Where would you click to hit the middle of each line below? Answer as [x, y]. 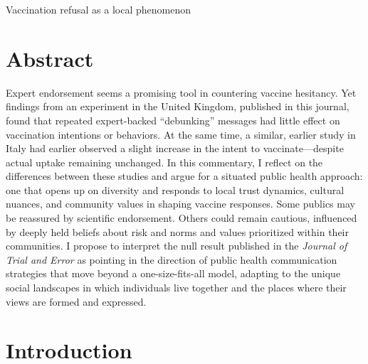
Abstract [50, 58]
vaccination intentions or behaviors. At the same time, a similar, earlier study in [181, 134]
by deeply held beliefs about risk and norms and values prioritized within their [178, 231]
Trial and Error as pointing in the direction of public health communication [172, 259]
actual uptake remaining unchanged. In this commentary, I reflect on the [164, 162]
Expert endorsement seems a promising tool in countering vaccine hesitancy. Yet [181, 92]
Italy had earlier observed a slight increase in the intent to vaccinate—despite [175, 148]
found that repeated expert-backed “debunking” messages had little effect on [173, 120]
